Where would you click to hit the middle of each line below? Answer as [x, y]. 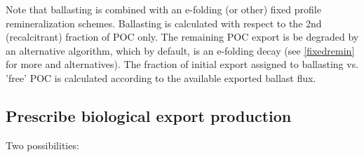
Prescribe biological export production [149, 115]
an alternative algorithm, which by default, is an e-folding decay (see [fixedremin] [180, 50]
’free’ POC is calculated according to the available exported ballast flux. [161, 77]
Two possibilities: [42, 145]
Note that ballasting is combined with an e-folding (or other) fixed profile [163, 9]
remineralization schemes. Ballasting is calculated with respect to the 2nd [164, 23]
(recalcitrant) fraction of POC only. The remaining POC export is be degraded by [182, 37]
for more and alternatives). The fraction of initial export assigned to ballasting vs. [182, 64]
